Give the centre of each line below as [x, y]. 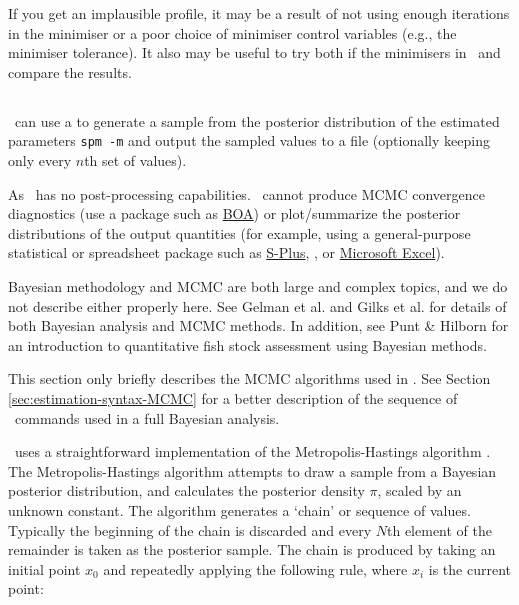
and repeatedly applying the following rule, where [255, 568]
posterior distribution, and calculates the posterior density [186, 490]
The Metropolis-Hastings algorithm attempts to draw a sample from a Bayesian [252, 470]
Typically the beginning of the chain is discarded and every [190, 529]
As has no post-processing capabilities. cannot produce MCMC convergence [246, 193]
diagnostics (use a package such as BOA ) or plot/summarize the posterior [234, 213]
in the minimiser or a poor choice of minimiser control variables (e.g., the [232, 32]
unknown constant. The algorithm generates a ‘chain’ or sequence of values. [239, 509]
